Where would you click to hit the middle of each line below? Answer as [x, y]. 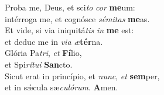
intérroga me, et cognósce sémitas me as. [77, 18]
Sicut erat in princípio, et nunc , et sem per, [82, 75]
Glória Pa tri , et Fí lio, [43, 53]
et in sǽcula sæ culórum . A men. [61, 87]
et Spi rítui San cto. [39, 64]
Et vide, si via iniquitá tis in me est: [69, 30]
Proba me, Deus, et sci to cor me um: [70, 7]
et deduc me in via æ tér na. [54, 41]
